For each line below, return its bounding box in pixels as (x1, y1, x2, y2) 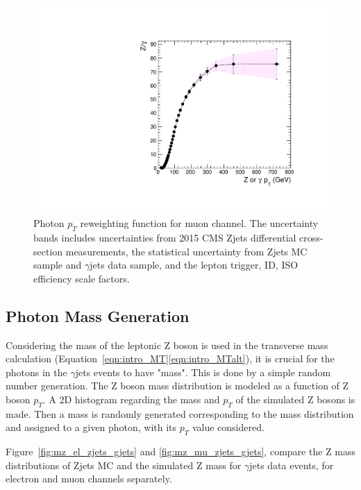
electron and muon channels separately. (6, 471, 172, 486)
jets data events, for (249, 457, 334, 472)
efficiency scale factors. (33, 271, 130, 285)
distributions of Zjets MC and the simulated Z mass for (6, 457, 242, 472)
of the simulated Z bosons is (235, 392, 355, 406)
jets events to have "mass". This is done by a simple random (75, 364, 331, 379)
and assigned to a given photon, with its (6, 420, 177, 434)
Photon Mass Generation (6, 305, 190, 326)
